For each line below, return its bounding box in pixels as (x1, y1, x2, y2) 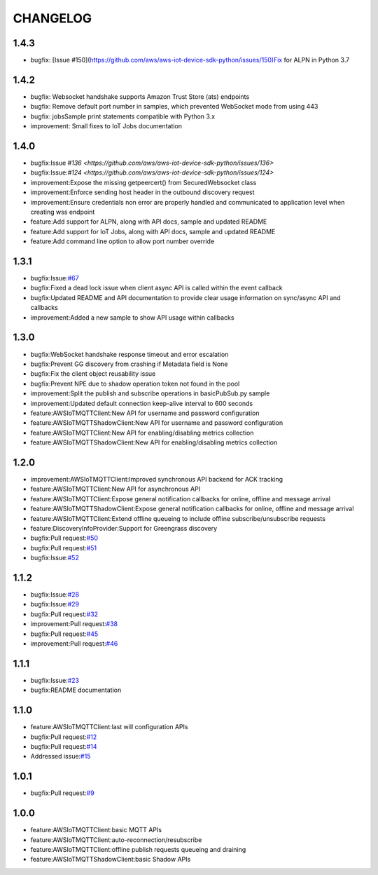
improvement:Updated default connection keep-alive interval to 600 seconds (30, 399, 253, 407)
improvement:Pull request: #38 (30, 620, 118, 628)
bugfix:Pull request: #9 (30, 789, 94, 797)
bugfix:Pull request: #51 (30, 543, 97, 552)
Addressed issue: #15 (30, 752, 91, 761)
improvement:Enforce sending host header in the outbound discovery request (30, 188, 255, 196)
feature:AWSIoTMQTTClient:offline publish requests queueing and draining (30, 845, 246, 853)
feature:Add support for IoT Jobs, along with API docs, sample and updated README (30, 227, 276, 236)
